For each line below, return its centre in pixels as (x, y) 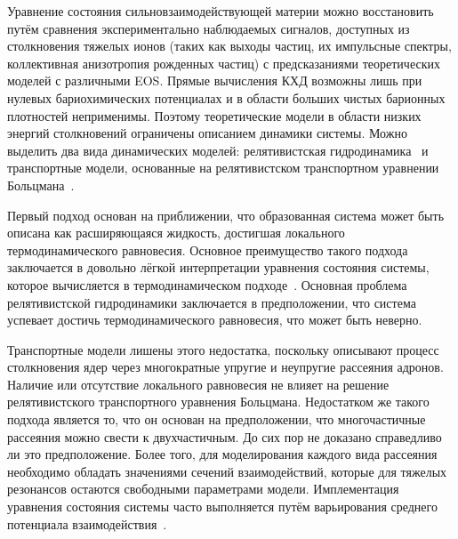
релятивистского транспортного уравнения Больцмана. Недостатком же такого (218, 402)
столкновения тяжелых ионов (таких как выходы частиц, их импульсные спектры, (229, 46)
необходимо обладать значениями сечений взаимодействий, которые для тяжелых (227, 471)
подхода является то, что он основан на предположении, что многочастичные (217, 419)
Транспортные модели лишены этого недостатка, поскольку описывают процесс (223, 349)
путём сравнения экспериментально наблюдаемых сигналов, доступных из (209, 28)
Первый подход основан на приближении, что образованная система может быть (226, 215)
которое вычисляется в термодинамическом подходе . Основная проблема (207, 284)
